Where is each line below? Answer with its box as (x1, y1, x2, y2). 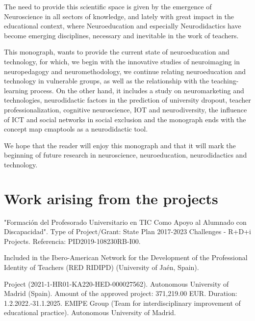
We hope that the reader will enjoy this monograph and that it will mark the (4, 140, 236, 150)
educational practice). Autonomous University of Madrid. (4, 307, 176, 318)
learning (4, 85, 28, 95)
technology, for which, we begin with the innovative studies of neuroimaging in (4, 56, 240, 66)
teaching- (211, 76, 239, 86)
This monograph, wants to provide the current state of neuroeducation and (4, 47, 229, 57)
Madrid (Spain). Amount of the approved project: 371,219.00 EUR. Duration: (4, 288, 237, 298)
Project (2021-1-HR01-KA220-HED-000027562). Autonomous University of (4, 278, 229, 289)
